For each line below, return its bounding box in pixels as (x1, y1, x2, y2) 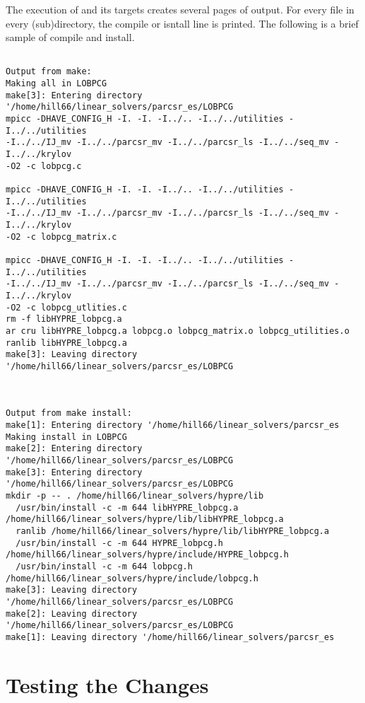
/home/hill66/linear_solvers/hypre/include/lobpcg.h (6, 573, 258, 583)
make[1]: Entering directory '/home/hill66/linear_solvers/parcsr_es (6, 420, 340, 431)
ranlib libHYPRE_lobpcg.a (6, 337, 127, 348)
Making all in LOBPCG (6, 79, 107, 89)
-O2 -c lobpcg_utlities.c (6, 302, 127, 313)
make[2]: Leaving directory (6, 608, 138, 619)
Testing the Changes (6, 670, 209, 699)
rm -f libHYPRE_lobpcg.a (6, 314, 122, 325)
